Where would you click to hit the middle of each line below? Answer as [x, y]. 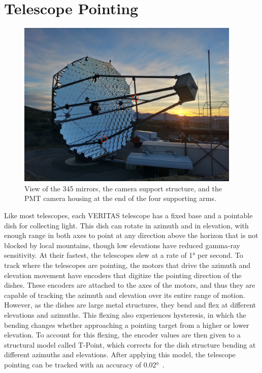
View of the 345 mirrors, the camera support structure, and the [123, 188]
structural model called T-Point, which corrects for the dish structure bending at [130, 344]
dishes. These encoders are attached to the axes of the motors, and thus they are [130, 285]
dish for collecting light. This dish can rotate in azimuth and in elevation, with [126, 225]
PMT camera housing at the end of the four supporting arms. [120, 198]
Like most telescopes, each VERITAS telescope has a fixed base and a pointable [128, 215]
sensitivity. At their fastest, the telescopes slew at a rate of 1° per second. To [124, 255]
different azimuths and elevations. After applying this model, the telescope [120, 354]
